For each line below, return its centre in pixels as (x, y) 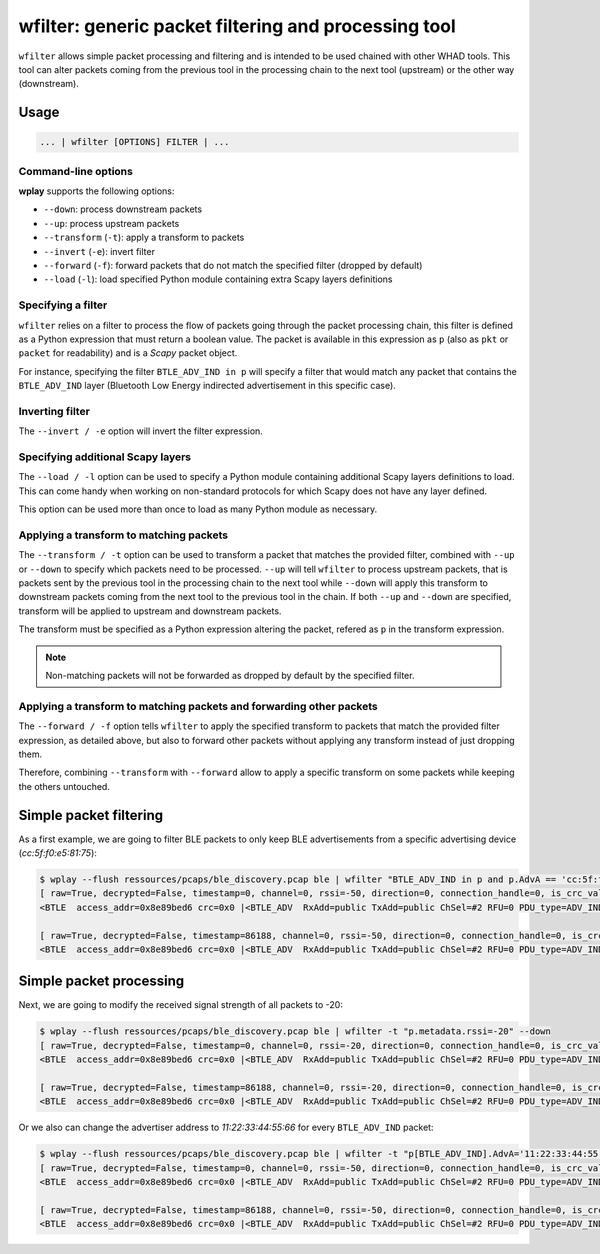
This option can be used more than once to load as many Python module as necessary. (198, 509)
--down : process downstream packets (123, 209)
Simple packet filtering (91, 815)
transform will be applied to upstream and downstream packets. (150, 611)
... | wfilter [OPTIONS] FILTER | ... (134, 142)
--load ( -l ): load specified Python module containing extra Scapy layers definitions (218, 279)
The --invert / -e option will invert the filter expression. (141, 431)
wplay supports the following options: (96, 191)
